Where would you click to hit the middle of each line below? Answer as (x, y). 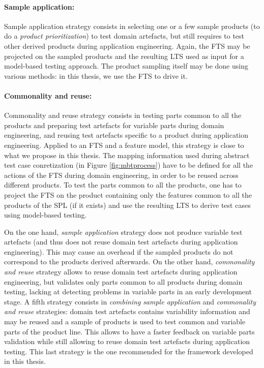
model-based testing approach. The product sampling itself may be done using (126, 66)
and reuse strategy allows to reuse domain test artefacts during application (121, 272)
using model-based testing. (46, 215)
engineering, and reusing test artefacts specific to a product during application (126, 135)
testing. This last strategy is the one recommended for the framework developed (129, 351)
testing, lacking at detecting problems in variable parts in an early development (128, 292)
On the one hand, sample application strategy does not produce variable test (123, 232)
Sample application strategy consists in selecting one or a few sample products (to (132, 26)
